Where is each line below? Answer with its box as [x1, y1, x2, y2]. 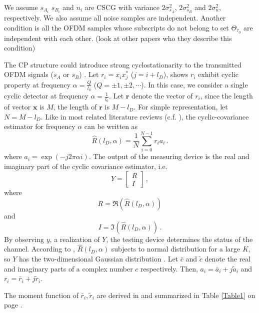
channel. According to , [4, 243, 75, 254]
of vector [4, 101, 31, 112]
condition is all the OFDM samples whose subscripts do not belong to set [4, 22, 229, 32]
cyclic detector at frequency [4, 90, 88, 101]
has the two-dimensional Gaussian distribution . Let [18, 253, 178, 263]
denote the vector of [131, 90, 193, 101]
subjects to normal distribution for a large [111, 243, 240, 254]
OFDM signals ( [4, 69, 53, 79]
